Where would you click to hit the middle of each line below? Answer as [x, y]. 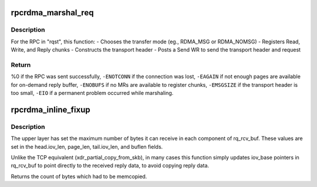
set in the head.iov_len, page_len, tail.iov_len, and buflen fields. [87, 147]
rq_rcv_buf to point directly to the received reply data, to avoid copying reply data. [110, 166]
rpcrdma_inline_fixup [50, 109]
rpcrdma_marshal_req [52, 13]
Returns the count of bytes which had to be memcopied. [79, 176]
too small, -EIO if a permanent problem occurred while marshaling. [92, 93]
